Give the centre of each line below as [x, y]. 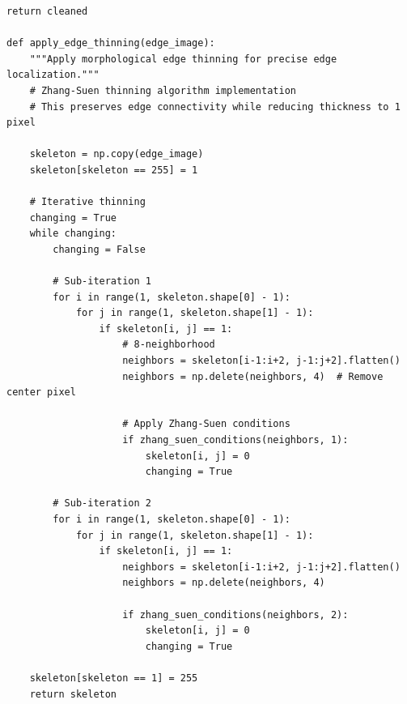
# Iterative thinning [87, 202]
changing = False [99, 249]
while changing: [73, 234]
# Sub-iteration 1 [102, 282]
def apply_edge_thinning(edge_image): [111, 43]
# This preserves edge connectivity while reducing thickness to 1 [215, 107]
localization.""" [53, 75]
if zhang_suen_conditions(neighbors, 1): [235, 440]
